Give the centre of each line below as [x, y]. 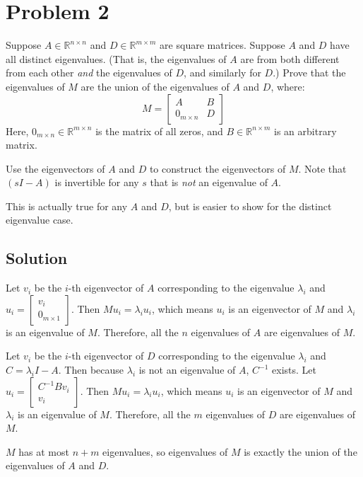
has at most [44, 451]
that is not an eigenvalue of [209, 182]
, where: [288, 86]
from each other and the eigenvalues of [89, 73]
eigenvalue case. [40, 220]
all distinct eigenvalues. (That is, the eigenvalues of [116, 58]
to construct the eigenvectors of [218, 168]
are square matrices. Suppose [222, 45]
